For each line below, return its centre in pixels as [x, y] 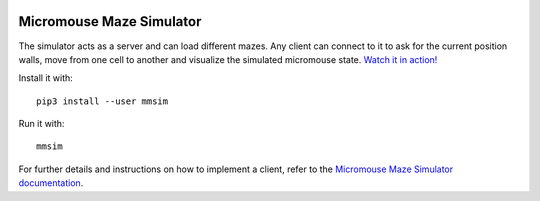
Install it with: [46, 78]
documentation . [51, 183]
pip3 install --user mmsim [102, 101]
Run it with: [41, 124]
